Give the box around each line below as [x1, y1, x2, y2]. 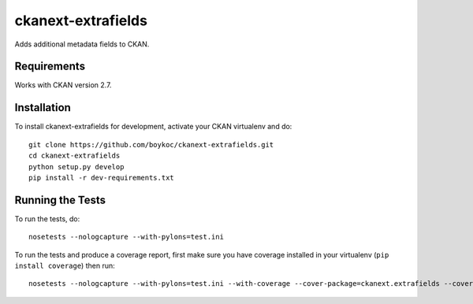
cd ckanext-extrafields [28, 151, 121, 161]
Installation [14, 101, 71, 114]
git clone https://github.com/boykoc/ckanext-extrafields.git [28, 140, 274, 149]
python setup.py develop [28, 162, 125, 171]
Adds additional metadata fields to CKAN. [14, 39, 150, 49]
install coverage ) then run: [14, 261, 115, 270]
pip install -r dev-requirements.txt [28, 173, 175, 182]
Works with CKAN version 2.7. [14, 80, 112, 90]
